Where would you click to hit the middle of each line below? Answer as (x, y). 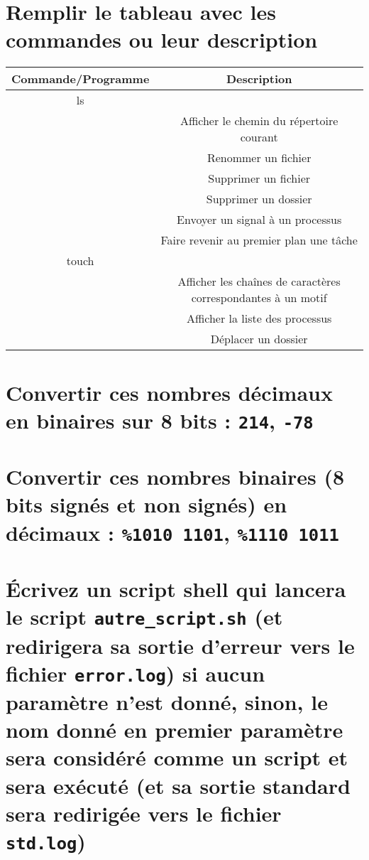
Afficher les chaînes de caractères (259, 281)
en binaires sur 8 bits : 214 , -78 (160, 420)
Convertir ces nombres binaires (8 (175, 477)
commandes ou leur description (162, 39)
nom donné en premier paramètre (175, 730)
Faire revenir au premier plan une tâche (259, 240)
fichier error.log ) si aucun (136, 673)
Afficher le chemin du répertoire (259, 121)
